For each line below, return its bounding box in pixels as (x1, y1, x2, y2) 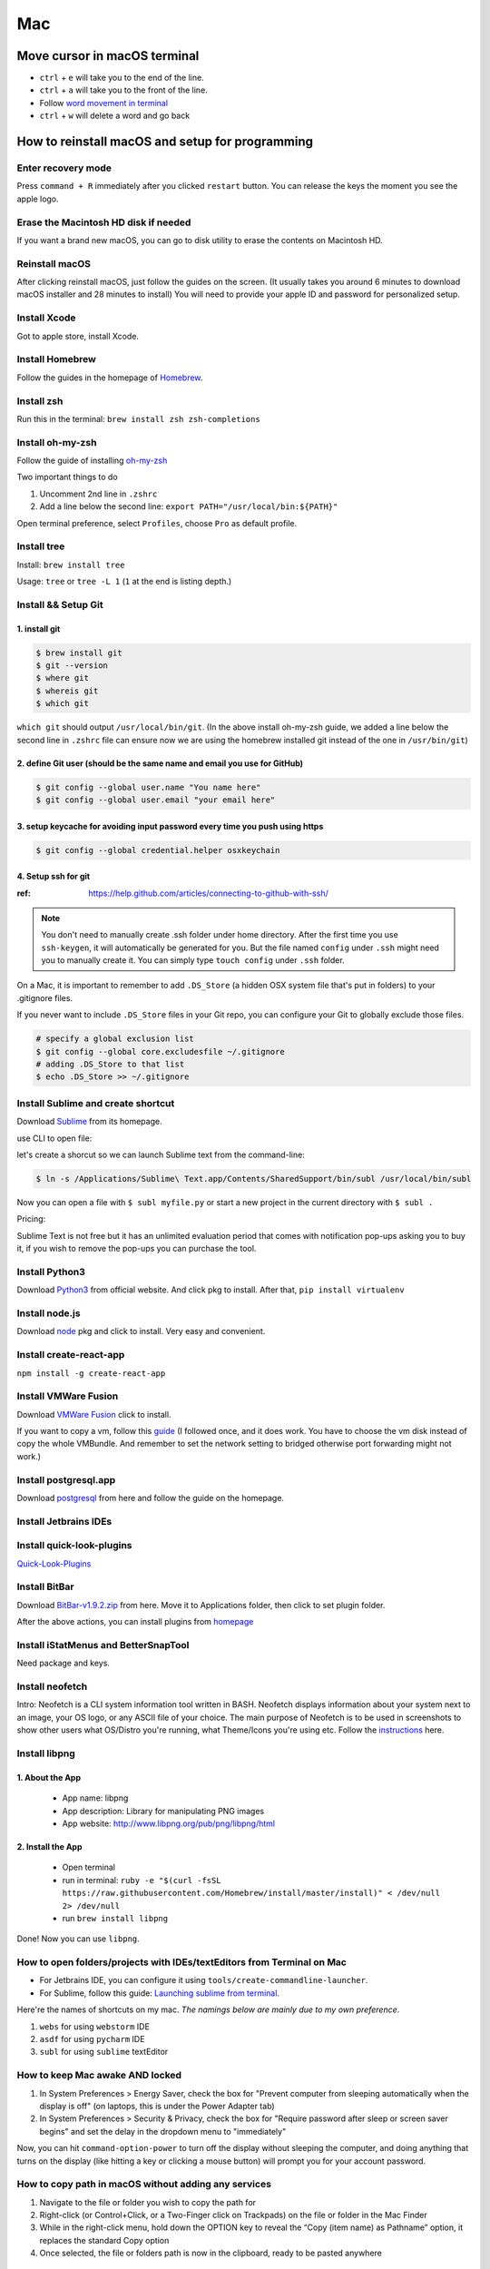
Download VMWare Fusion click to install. (16, 1409, 171, 1419)
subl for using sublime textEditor (39, 2047, 169, 2058)
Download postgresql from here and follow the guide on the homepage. (16, 1492, 285, 1503)
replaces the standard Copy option (39, 2235, 170, 2245)
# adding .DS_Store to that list (35, 1059, 185, 1070)
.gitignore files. (16, 992, 73, 1003)
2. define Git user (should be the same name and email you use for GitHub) (16, 758, 304, 769)
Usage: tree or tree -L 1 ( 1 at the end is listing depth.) (16, 576, 232, 587)
